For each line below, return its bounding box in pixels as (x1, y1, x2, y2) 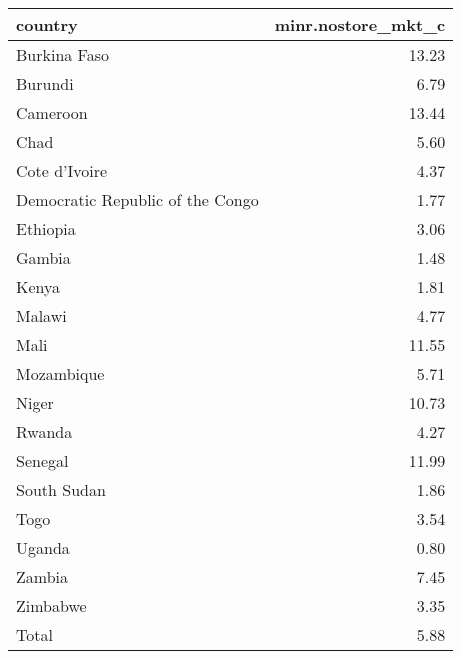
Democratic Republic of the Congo (16, 188, 259, 211)
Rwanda (16, 420, 73, 443)
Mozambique (16, 362, 105, 385)
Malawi (16, 304, 67, 327)
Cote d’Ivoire (16, 159, 108, 182)
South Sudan (16, 478, 106, 501)
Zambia (16, 565, 69, 588)
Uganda (16, 536, 70, 559)
